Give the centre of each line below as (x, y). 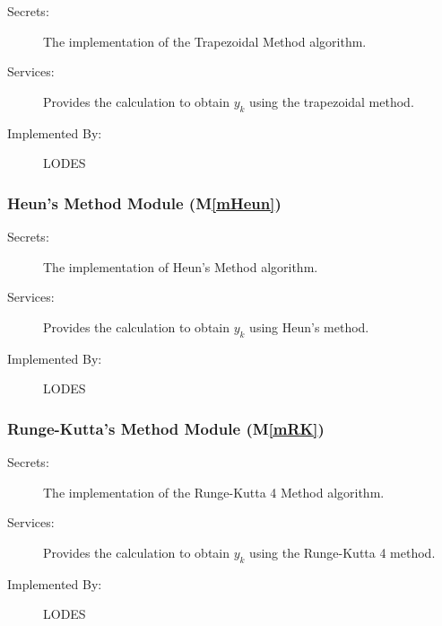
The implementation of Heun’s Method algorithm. (181, 266)
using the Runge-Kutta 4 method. (342, 552)
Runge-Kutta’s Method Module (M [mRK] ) (166, 428)
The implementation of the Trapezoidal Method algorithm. (205, 41)
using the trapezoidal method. (332, 101)
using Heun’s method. (309, 326)
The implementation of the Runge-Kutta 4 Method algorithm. (214, 492)
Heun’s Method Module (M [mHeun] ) (144, 203)
